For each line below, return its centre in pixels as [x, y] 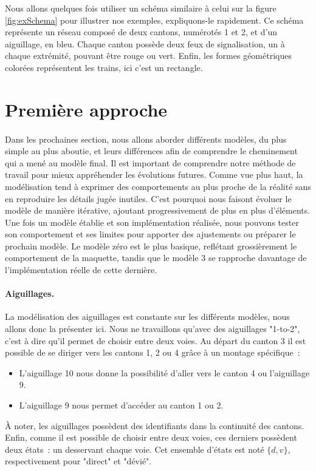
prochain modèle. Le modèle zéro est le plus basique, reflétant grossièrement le [151, 246]
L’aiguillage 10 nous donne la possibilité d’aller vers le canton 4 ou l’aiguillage [164, 372]
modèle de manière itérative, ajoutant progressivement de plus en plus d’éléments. [158, 210]
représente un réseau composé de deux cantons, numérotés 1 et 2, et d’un [141, 32]
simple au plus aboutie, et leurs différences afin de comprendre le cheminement [151, 151]
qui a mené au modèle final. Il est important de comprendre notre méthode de [150, 162]
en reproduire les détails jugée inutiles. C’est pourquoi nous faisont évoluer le [148, 198]
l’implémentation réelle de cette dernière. [81, 270]
